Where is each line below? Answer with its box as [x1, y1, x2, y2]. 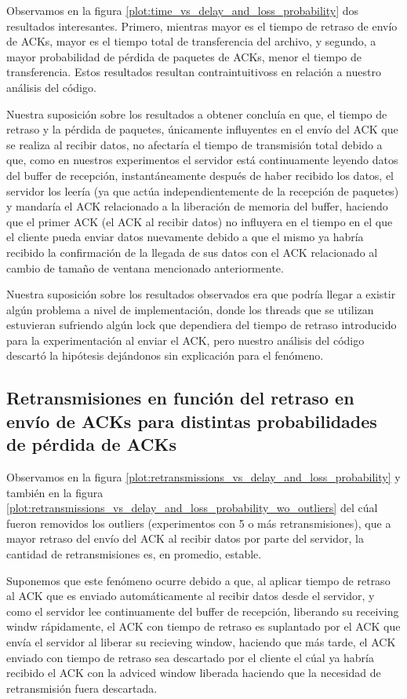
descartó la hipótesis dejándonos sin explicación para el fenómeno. [6, 347, 324, 364]
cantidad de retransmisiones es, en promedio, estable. [6, 546, 262, 562]
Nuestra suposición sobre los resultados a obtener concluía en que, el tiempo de [6, 105, 387, 122]
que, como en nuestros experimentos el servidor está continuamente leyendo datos [6, 152, 398, 168]
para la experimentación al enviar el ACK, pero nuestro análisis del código [6, 331, 365, 348]
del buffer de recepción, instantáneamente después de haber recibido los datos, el [6, 167, 394, 183]
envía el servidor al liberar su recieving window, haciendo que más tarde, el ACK [6, 633, 396, 650]
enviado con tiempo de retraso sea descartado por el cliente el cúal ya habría [6, 649, 374, 665]
